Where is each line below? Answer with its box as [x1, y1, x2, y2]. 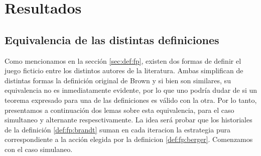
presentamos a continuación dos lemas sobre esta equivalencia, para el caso [5, 104, 234, 115]
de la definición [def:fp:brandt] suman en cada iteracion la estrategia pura [5, 124, 230, 134]
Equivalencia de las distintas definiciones [5, 32, 219, 47]
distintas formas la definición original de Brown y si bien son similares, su [5, 75, 231, 85]
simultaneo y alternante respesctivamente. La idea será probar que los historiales [5, 114, 252, 125]
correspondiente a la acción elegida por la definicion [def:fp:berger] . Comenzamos [5, 134, 253, 144]
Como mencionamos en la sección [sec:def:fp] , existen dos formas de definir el [5, 55, 241, 66]
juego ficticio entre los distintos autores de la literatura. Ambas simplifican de [5, 65, 243, 76]
